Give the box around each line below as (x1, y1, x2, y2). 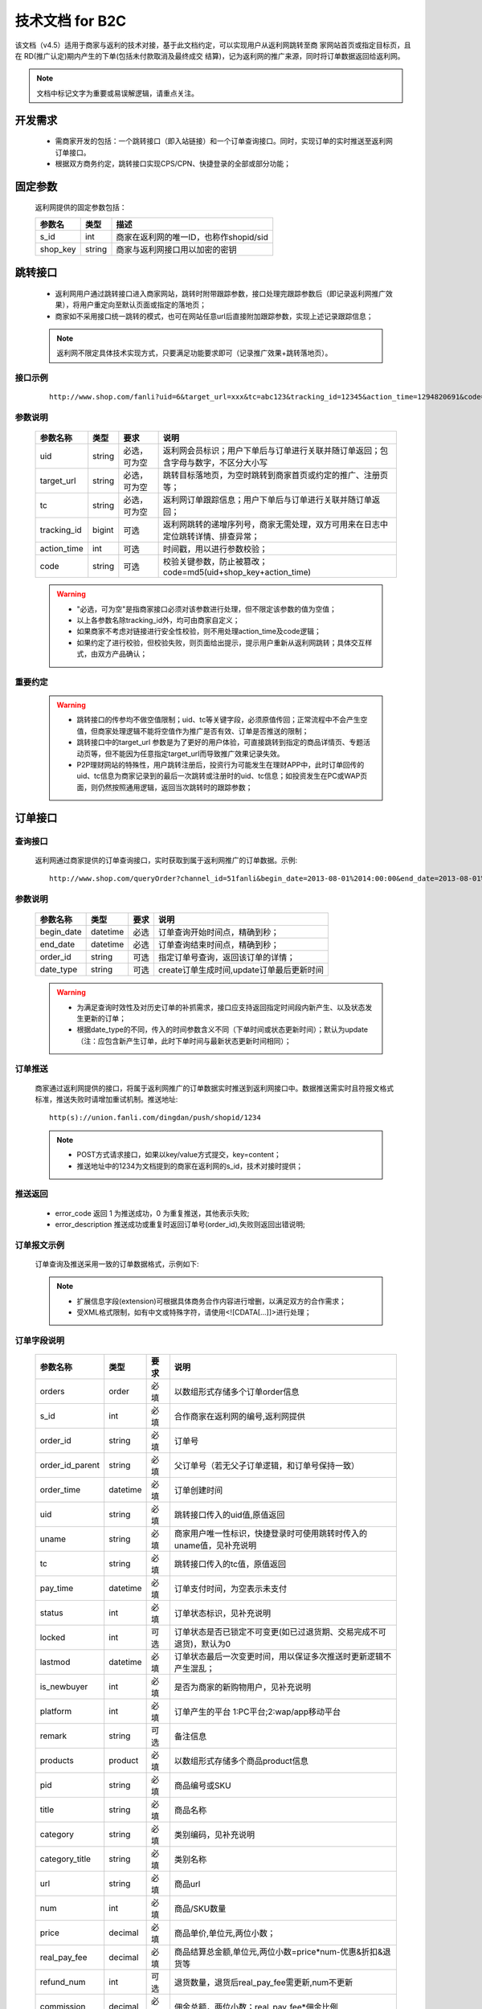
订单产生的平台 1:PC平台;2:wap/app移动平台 (174, 1706, 341, 1717)
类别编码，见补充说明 (174, 1829, 255, 1840)
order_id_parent (39, 1459, 100, 1471)
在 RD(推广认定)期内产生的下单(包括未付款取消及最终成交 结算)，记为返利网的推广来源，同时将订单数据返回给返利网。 (14, 51, 405, 60)
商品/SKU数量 (174, 1903, 227, 1914)
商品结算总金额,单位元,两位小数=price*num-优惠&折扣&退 (174, 1946, 391, 1958)
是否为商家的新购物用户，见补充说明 (174, 1682, 312, 1693)
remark (39, 1730, 67, 1741)
